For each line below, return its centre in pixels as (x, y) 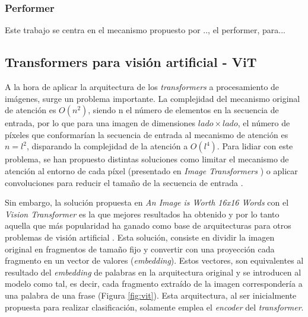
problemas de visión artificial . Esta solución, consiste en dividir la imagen (140, 237)
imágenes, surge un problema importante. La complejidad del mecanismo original (153, 98)
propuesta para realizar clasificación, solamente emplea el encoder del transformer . (154, 307)
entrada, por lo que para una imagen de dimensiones (100, 123)
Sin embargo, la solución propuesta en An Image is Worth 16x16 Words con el (147, 202)
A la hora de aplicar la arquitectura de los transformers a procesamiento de (142, 87)
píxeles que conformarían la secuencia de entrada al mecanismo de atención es (147, 134)
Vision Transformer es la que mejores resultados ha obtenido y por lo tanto (142, 214)
